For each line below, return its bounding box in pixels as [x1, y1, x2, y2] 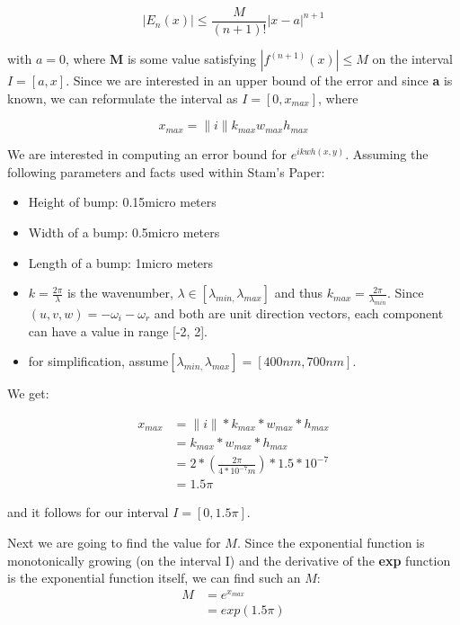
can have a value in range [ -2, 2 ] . [28, 321, 208, 340]
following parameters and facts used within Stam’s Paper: [7, 162, 325, 181]
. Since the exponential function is [236, 532, 425, 551]
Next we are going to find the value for [7, 532, 221, 551]
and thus [274, 283, 323, 302]
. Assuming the [345, 145, 429, 164]
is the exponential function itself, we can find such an [7, 568, 301, 587]
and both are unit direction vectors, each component [154, 304, 444, 322]
